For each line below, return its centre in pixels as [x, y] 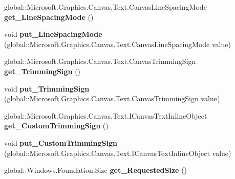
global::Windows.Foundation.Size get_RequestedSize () [96, 170]
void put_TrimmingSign [47, 88]
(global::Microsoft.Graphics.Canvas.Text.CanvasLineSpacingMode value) [117, 44]
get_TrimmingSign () [42, 71]
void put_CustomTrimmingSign [61, 142]
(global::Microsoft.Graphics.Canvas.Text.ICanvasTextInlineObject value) [118, 153]
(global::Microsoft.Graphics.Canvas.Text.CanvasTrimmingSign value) [112, 98]
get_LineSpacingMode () [49, 17]
